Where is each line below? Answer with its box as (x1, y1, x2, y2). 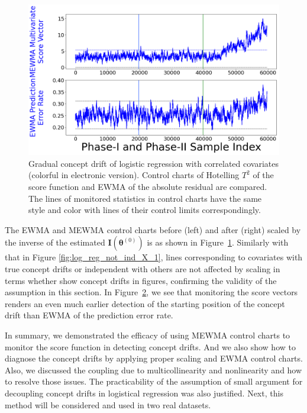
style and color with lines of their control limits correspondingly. (28, 204, 261, 216)
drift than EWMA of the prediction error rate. (5, 309, 173, 321)
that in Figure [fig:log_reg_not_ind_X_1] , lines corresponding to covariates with (5, 251, 303, 263)
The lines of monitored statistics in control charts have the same (28, 192, 262, 204)
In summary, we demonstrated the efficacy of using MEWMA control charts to (5, 328, 290, 341)
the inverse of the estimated (5, 236, 105, 249)
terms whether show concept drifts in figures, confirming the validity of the (5, 274, 277, 286)
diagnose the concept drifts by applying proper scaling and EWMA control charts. (5, 352, 303, 364)
